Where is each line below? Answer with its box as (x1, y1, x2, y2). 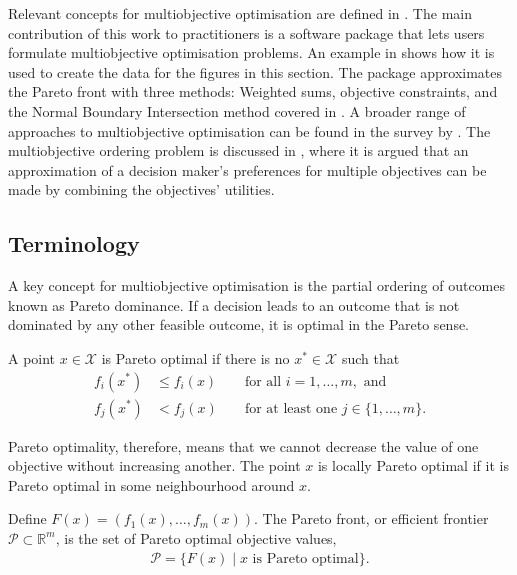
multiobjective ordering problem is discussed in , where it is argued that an (8, 140, 469, 161)
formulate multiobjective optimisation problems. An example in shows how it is (8, 42, 495, 63)
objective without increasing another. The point (8, 455, 301, 476)
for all (244, 374, 282, 389)
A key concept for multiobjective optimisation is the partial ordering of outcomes (8, 275, 505, 296)
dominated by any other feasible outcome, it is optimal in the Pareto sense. (8, 314, 470, 335)
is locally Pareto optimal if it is (317, 455, 509, 476)
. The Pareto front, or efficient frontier (253, 508, 489, 529)
